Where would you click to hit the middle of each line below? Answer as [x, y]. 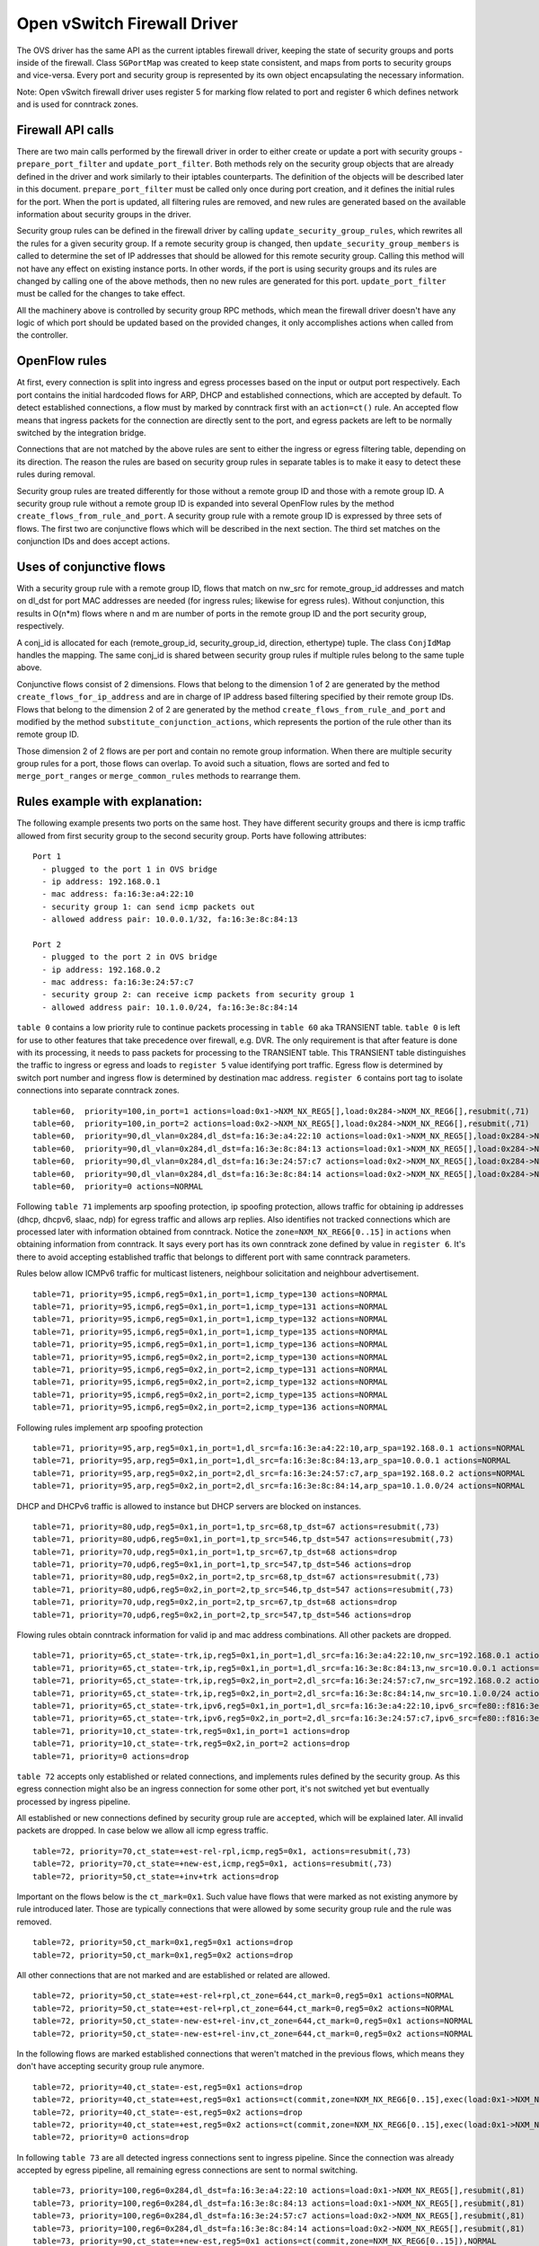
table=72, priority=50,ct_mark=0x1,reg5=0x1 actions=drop [163, 1942]
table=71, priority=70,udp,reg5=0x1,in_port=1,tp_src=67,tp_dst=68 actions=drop [215, 1552]
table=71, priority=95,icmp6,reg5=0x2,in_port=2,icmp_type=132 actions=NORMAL [210, 1382]
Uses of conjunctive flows [91, 566]
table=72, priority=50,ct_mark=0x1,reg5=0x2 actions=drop [163, 1955]
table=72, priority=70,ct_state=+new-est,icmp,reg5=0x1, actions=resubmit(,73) [212, 1864]
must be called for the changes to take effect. [101, 294]
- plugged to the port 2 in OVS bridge [129, 957]
